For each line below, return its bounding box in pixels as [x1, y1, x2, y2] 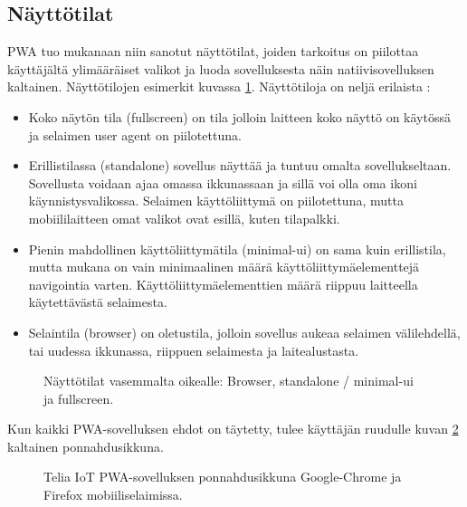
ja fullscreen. [43, 388, 114, 407]
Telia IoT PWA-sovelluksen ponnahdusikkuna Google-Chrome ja [43, 467, 402, 486]
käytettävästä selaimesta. [28, 292, 167, 311]
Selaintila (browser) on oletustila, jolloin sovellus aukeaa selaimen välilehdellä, [28, 322, 461, 341]
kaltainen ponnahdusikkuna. [7, 436, 164, 455]
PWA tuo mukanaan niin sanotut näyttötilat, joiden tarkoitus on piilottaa [7, 42, 419, 61]
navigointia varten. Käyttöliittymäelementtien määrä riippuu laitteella [28, 274, 418, 293]
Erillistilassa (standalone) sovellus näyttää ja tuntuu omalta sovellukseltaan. [28, 156, 452, 175]
